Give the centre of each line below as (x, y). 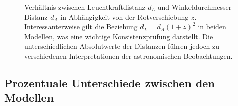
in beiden (212, 26)
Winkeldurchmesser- (203, 7)
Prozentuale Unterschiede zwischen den (109, 83)
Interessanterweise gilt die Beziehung (81, 26)
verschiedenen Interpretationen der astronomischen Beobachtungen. (129, 56)
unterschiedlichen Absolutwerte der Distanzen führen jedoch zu (122, 46)
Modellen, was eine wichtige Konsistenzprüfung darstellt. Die (119, 36)
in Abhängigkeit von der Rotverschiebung (125, 16)
